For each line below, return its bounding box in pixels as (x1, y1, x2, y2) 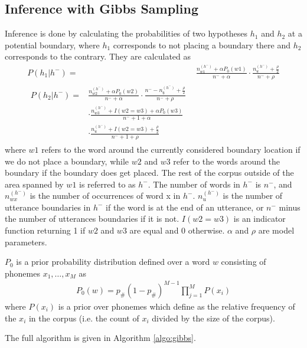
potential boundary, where (5, 38, 100, 51)
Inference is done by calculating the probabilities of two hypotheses (5, 27, 248, 40)
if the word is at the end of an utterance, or (106, 201, 264, 213)
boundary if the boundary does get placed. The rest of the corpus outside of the (5, 166, 294, 179)
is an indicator (233, 212, 286, 225)
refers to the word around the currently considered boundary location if (41, 143, 301, 155)
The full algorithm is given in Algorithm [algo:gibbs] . (5, 331, 196, 344)
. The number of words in (148, 178, 240, 190)
